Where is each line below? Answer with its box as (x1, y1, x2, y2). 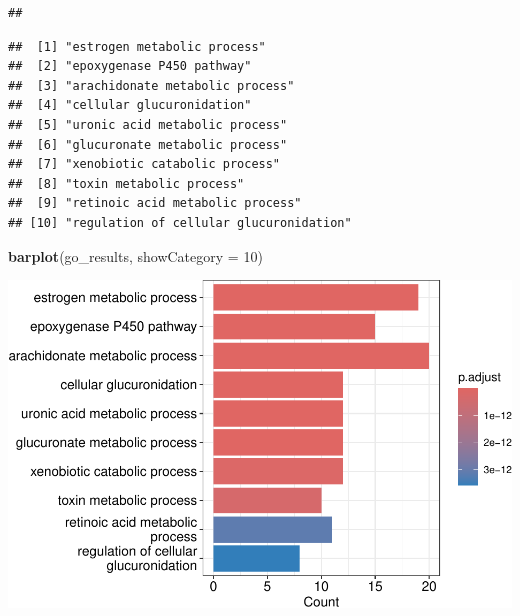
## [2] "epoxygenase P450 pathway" (8, 59, 252, 74)
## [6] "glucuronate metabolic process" (8, 137, 288, 152)
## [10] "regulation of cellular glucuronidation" (8, 215, 352, 230)
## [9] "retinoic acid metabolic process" (8, 196, 302, 211)
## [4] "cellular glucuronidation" (8, 98, 252, 113)
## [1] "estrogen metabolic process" (8, 39, 266, 54)
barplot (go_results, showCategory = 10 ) (8, 245, 263, 266)
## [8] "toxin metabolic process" (8, 176, 245, 191)
